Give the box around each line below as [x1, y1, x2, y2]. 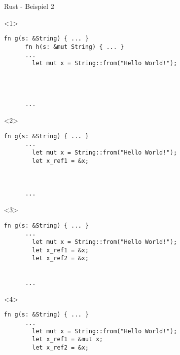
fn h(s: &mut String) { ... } [25, 43, 124, 50]
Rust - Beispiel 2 [4, 1, 54, 11]
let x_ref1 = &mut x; [32, 336, 103, 343]
